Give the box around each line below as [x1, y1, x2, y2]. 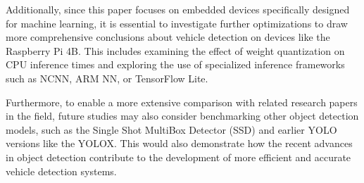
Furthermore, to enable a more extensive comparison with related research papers [6, 94, 358, 109]
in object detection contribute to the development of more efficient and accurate [6, 149, 351, 164]
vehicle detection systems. [6, 163, 117, 178]
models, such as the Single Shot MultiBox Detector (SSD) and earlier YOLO [6, 122, 337, 137]
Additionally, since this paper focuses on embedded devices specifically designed [6, 2, 350, 16]
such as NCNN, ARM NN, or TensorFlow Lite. [6, 70, 208, 85]
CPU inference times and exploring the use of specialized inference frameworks [6, 57, 345, 72]
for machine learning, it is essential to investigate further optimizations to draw [6, 15, 348, 30]
